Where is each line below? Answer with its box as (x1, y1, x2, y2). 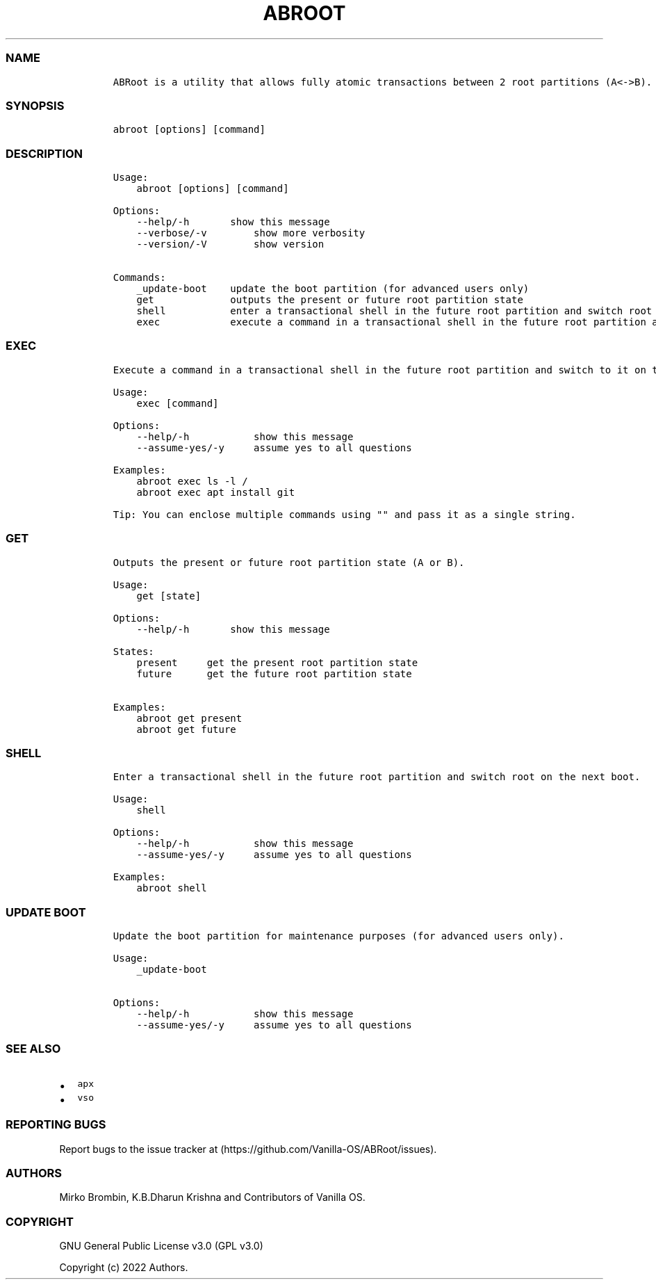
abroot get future (136, 723, 236, 735)
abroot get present (136, 712, 243, 724)
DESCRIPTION (6, 146, 83, 161)
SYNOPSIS (6, 98, 65, 113)
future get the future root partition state (136, 668, 412, 679)
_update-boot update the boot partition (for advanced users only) (136, 283, 530, 294)
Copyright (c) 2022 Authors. (59, 1261, 188, 1273)
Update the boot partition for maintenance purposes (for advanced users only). (113, 930, 564, 941)
